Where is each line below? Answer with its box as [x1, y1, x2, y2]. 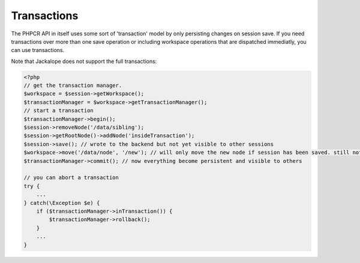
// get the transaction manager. [23, 82, 122, 89]
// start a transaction [23, 107, 94, 114]
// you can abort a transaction [23, 174, 119, 181]
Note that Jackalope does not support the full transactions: [11, 58, 157, 65]
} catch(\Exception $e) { [23, 199, 100, 206]
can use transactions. [11, 47, 65, 54]
